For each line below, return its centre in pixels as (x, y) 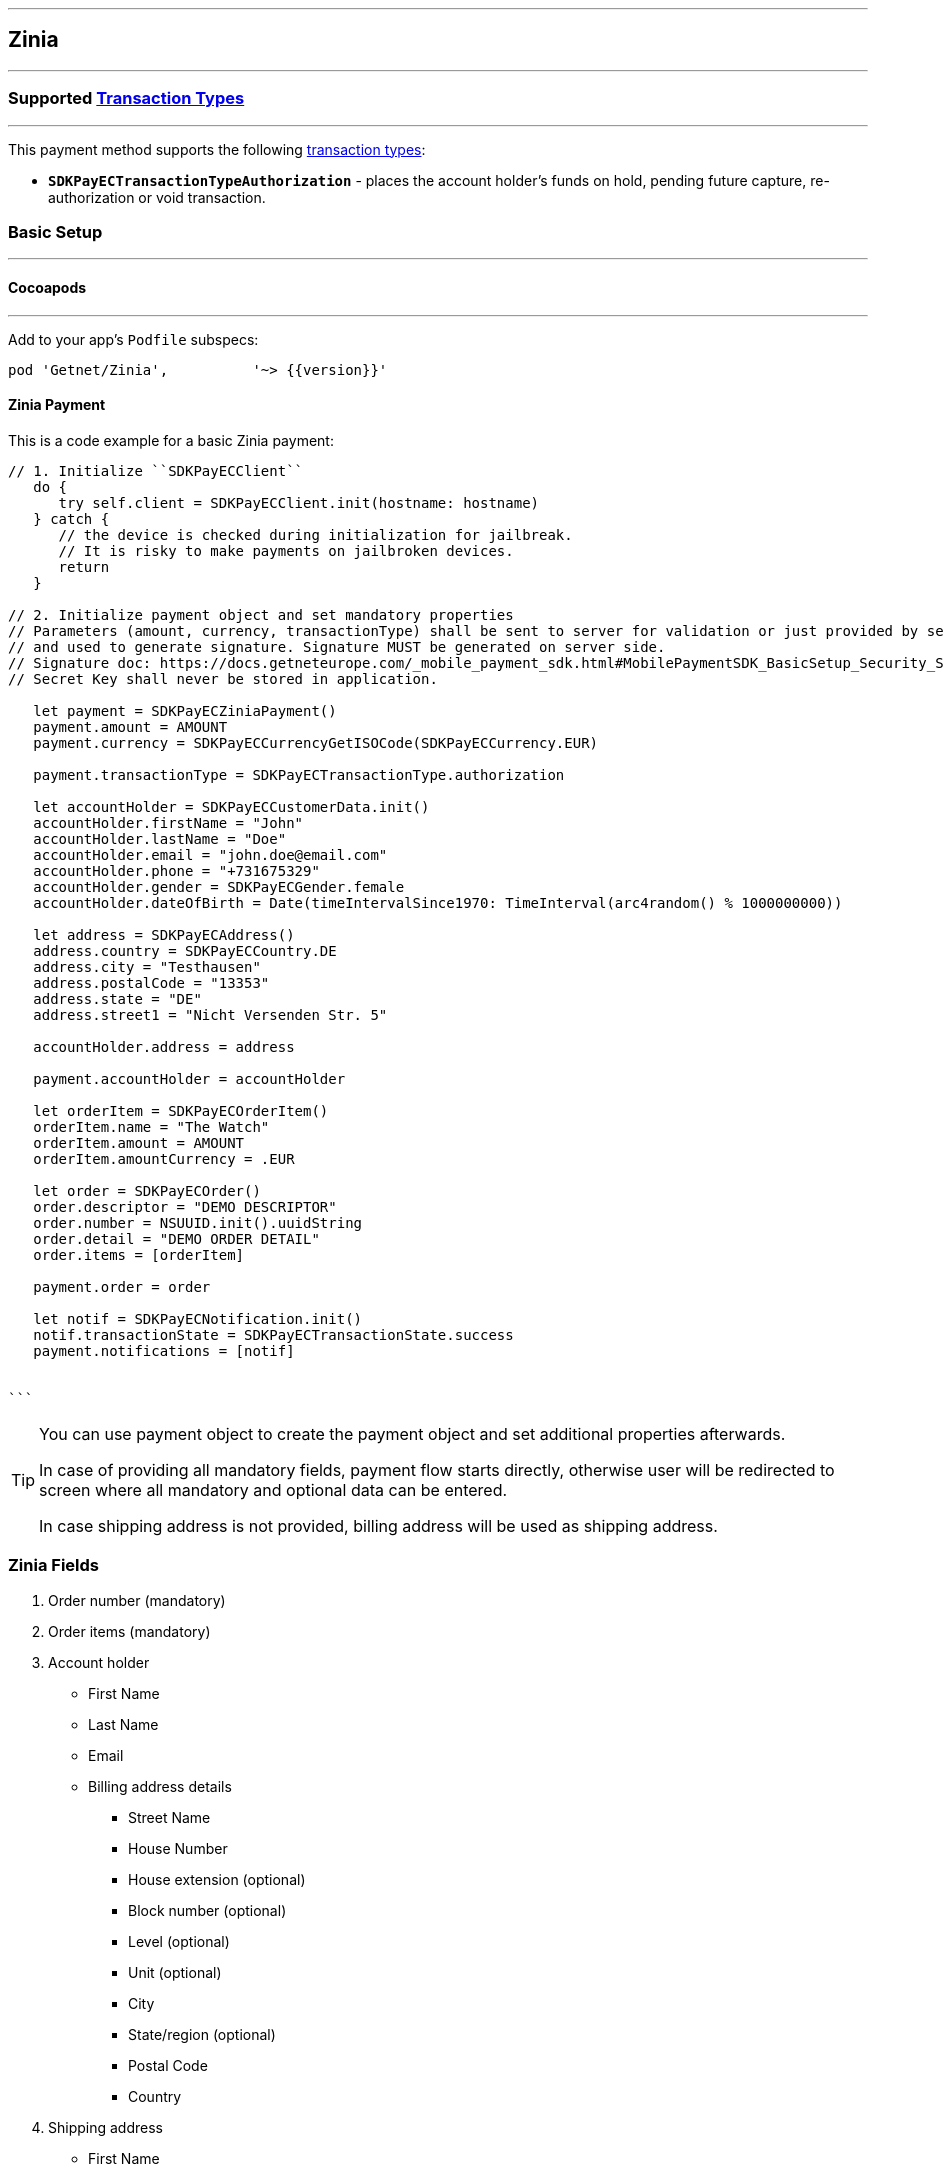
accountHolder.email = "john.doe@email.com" (210, 854)
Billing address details (160, 1786)
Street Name (169, 1817)
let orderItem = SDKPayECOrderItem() (181, 1110)
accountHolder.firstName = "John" (168, 822)
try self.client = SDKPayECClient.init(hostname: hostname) (299, 502)
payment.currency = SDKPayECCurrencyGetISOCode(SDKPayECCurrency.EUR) (316, 742)
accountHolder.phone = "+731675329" (176, 870)
